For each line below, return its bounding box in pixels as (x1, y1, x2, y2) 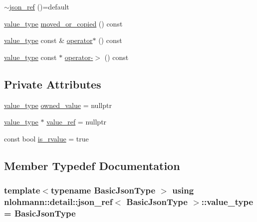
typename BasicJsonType (50, 184, 156, 196)
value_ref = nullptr (46, 116, 107, 127)
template (4, 184, 40, 196)
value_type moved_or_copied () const (4, 18, 123, 28)
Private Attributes (4, 76, 101, 91)
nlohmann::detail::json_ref (4, 195, 113, 207)
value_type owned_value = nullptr (4, 99, 112, 110)
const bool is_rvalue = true (4, 133, 89, 143)
